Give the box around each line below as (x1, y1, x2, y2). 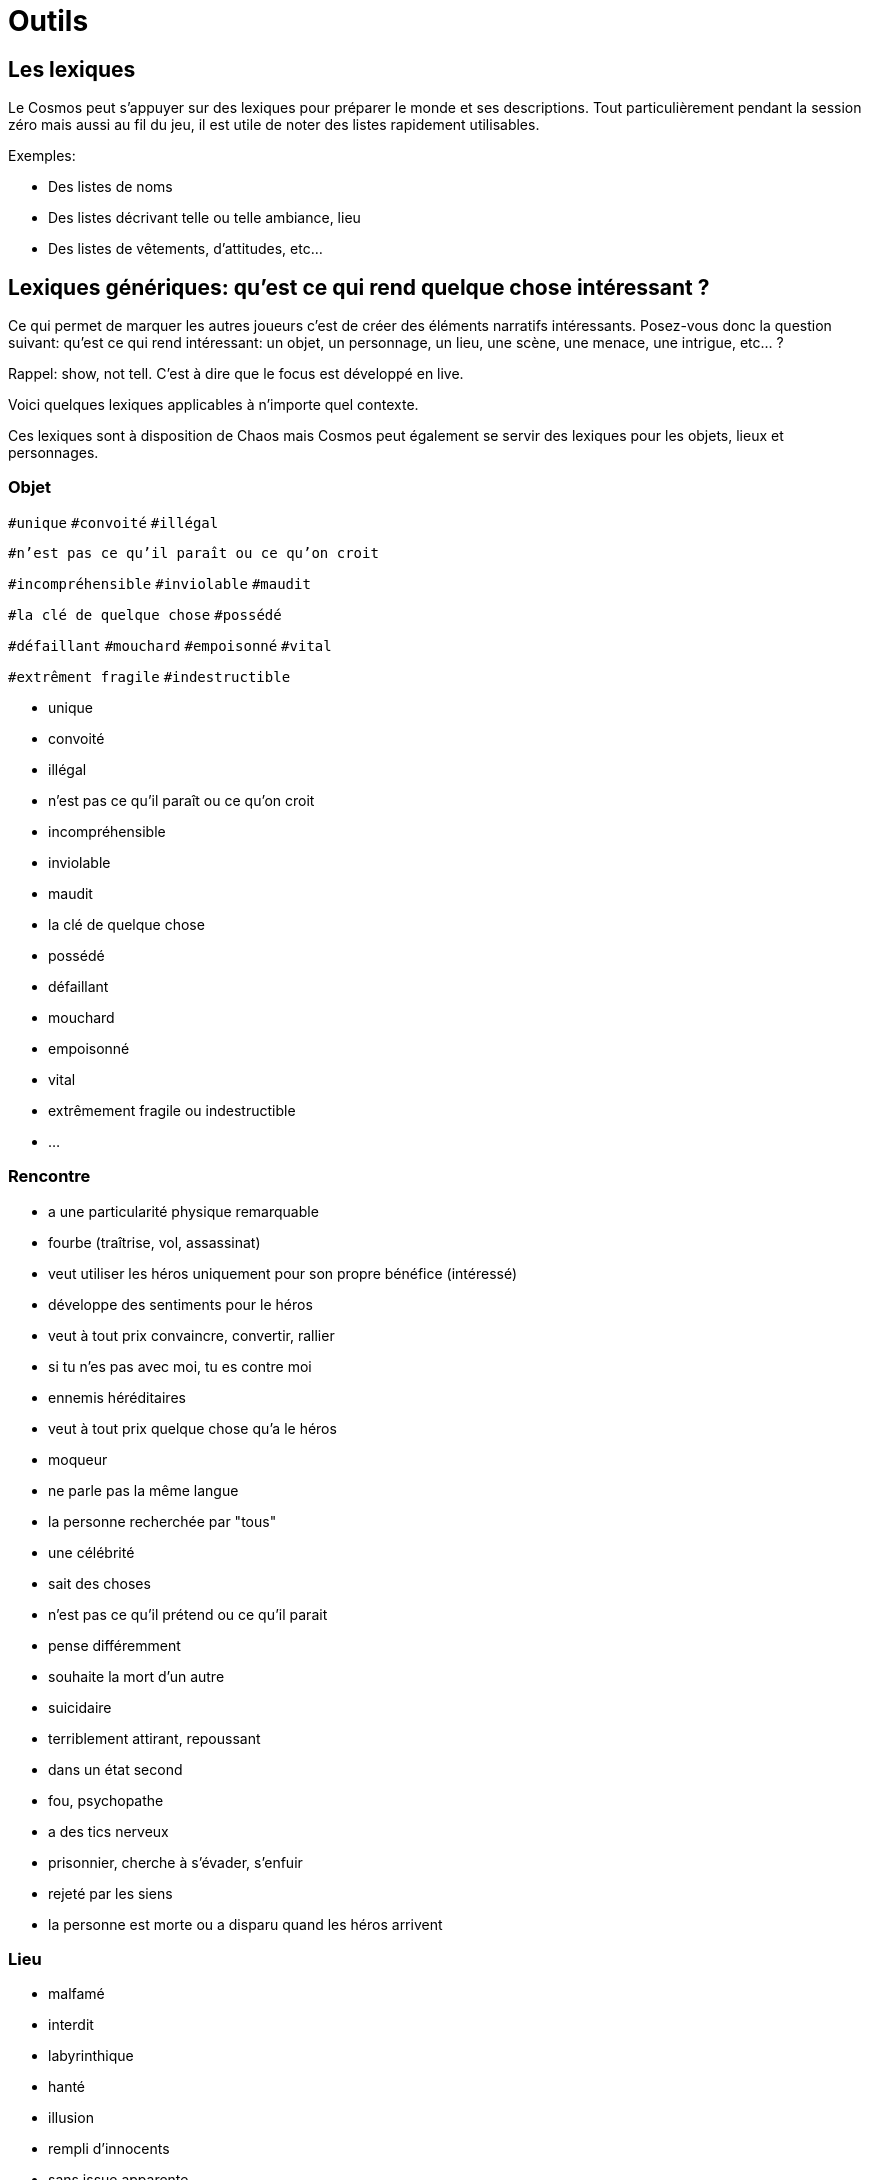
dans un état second (48, 1760, 183, 1778)
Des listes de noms (48, 178, 173, 196)
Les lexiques (8, 56, 136, 82)
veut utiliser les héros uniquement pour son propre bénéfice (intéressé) (48, 1264, 518, 1282)
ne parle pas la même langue (48, 1481, 239, 1499)
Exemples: (8, 147, 76, 165)
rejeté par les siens (48, 1884, 173, 1902)
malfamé (48, 1985, 105, 2003)
